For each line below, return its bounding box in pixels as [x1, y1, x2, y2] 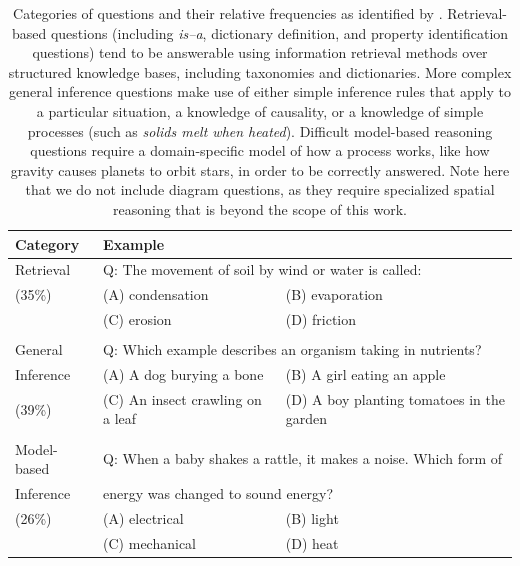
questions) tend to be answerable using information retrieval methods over [32, 42, 488, 63]
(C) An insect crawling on [103, 388, 262, 409]
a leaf [103, 408, 137, 429]
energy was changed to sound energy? [103, 482, 334, 503]
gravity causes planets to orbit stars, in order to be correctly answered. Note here [10, 159, 510, 180]
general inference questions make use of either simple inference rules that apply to [9, 81, 511, 102]
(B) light [285, 507, 339, 528]
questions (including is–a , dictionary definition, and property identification [50, 22, 509, 43]
